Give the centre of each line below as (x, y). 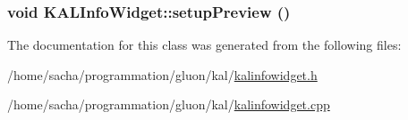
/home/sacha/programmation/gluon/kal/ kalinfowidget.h (162, 74)
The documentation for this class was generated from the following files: (204, 45)
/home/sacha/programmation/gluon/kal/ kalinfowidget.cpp (169, 104)
